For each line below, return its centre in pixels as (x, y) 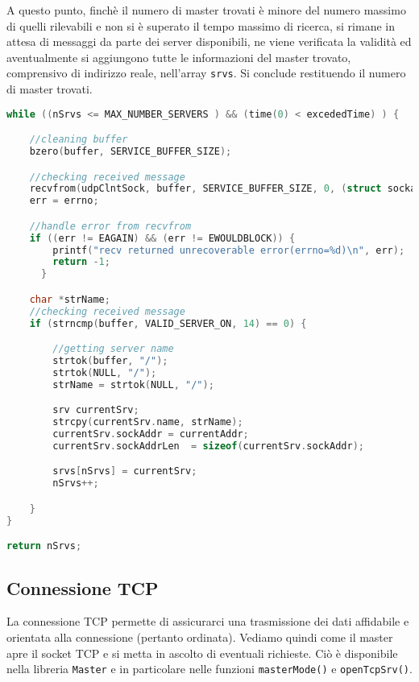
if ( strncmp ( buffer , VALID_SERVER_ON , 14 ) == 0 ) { (168, 323)
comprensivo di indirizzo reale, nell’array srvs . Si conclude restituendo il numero (206, 73)
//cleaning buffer (79, 140)
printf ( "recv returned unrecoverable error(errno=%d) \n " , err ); (229, 250)
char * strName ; (70, 299)
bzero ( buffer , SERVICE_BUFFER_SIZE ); (131, 152)
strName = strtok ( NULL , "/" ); (133, 384)
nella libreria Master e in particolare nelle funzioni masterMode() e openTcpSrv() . (209, 669)
